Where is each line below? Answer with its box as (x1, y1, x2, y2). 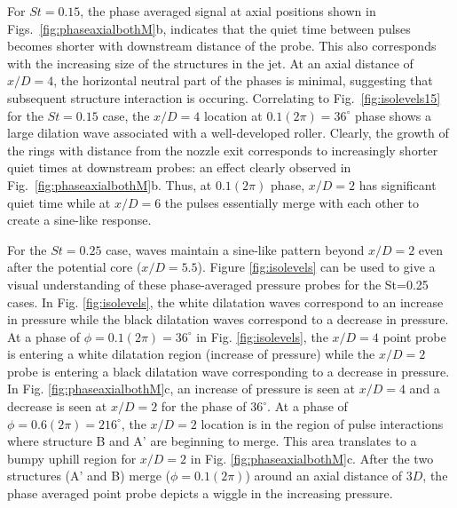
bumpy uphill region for (7, 448, 137, 467)
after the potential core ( (7, 258, 142, 276)
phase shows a (354, 106, 432, 124)
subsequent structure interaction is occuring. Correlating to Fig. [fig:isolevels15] (7, 88, 441, 107)
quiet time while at (7, 193, 111, 211)
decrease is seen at (7, 397, 107, 416)
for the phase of (161, 397, 247, 416)
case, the (102, 106, 150, 124)
